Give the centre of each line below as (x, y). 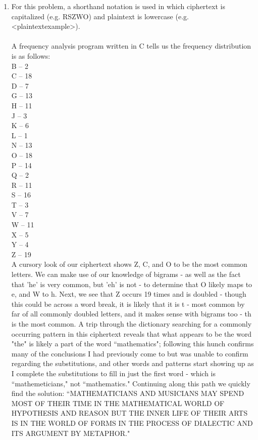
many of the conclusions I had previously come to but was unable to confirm (130, 353)
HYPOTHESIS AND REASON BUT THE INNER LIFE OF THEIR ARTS (130, 413)
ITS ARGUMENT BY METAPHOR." (71, 433)
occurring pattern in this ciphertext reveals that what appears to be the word (132, 333)
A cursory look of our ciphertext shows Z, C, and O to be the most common (129, 264)
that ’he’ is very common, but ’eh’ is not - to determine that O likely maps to (132, 284)
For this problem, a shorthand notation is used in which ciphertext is (118, 6)
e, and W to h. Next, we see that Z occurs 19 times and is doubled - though (129, 294)
